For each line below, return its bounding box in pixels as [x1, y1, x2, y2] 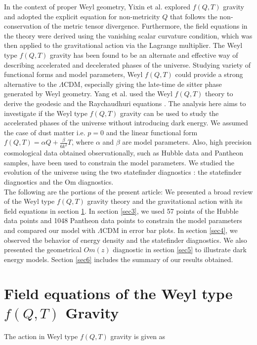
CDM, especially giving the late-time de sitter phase [63, 78, 222, 89]
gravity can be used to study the [120, 108, 219, 118]
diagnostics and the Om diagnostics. [4, 176, 114, 187]
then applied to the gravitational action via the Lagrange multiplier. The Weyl [4, 40, 243, 50]
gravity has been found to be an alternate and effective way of [50, 49, 238, 60]
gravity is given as [110, 331, 166, 341]
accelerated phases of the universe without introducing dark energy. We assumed [4, 117, 248, 128]
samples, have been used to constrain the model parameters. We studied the [4, 157, 235, 167]
